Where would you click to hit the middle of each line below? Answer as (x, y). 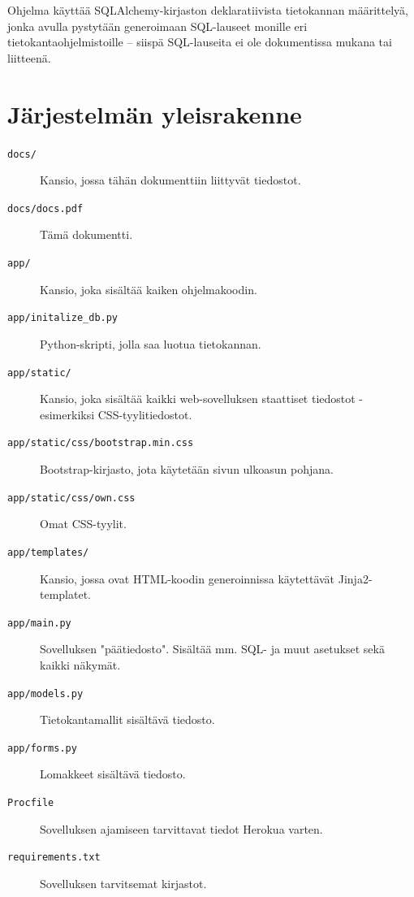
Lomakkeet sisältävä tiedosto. (113, 774)
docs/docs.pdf (45, 208)
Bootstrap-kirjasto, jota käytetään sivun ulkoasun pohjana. (187, 469)
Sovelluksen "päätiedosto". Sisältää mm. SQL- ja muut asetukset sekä (212, 649)
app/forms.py (42, 748)
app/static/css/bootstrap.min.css (101, 443)
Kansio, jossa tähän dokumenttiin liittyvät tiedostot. (170, 180)
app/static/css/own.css (71, 498)
